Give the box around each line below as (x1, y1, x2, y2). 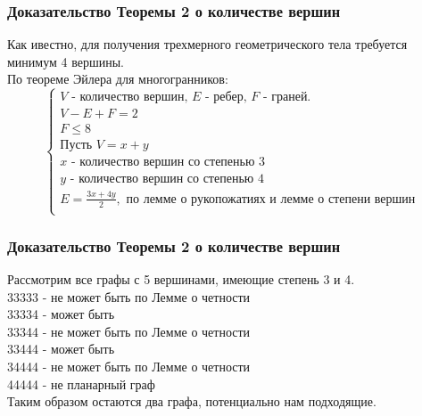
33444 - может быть (7, 339, 115, 358)
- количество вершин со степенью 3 (70, 156, 266, 169)
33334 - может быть (7, 305, 115, 323)
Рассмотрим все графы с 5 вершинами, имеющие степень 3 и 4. (7, 270, 355, 289)
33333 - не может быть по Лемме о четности (7, 287, 251, 306)
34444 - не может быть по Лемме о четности (7, 357, 251, 376)
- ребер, (205, 91, 247, 104)
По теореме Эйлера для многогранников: (7, 69, 228, 88)
